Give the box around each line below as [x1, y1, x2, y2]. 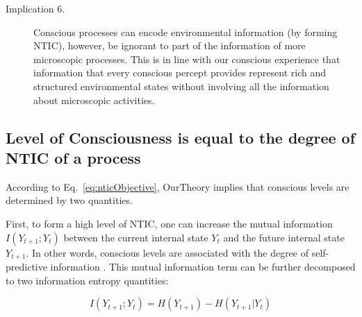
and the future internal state [223, 230, 345, 244]
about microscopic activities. [33, 92, 155, 107]
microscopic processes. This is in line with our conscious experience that [33, 51, 340, 66]
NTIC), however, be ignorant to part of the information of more [33, 38, 306, 53]
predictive [6, 259, 47, 273]
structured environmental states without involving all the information [33, 78, 329, 93]
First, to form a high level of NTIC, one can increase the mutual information [6, 216, 333, 230]
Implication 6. [6, 1, 65, 15]
